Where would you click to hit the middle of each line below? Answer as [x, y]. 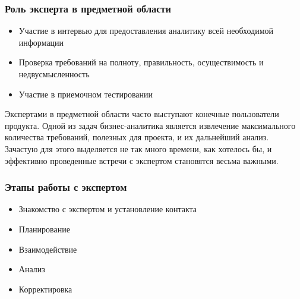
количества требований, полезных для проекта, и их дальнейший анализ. [137, 137]
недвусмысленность [54, 74]
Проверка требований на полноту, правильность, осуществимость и [141, 62]
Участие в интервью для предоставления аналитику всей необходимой [146, 31]
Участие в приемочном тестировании [86, 94]
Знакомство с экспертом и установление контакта [108, 209]
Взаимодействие [48, 249]
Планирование [44, 229]
